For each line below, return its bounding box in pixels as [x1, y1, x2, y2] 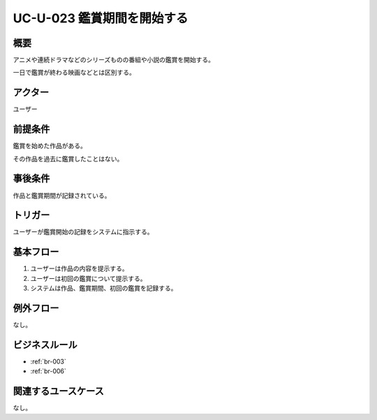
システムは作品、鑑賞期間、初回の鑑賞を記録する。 [30, 284, 177, 293]
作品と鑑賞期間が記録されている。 [13, 191, 111, 199]
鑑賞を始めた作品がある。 [13, 142, 87, 150]
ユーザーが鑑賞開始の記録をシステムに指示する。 [13, 228, 154, 236]
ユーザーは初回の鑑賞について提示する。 [30, 274, 147, 282]
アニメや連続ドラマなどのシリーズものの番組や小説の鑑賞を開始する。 [13, 56, 215, 64]
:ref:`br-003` [30, 357, 66, 365]
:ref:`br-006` [30, 367, 66, 375]
